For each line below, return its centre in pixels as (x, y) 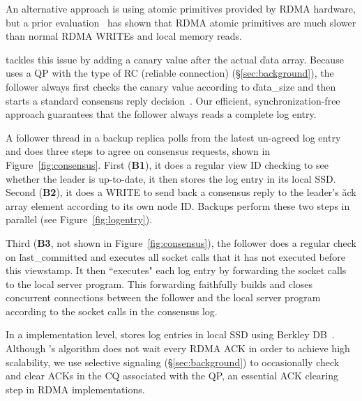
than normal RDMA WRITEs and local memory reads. (124, 36)
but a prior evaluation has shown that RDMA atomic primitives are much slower (181, 22)
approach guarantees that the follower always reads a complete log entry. (161, 114)
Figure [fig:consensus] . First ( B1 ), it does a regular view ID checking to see (167, 164)
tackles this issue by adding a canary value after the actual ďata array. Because (175, 59)
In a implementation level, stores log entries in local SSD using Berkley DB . (170, 334)
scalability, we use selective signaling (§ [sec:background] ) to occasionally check (173, 362)
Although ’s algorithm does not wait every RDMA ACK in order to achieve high (178, 348)
